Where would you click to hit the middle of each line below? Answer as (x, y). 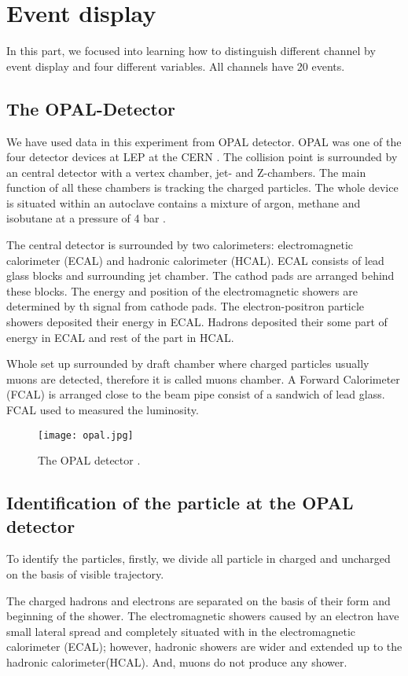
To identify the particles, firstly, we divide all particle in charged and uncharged (198, 558)
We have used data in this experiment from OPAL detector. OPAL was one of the (204, 141)
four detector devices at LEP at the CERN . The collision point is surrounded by (202, 157)
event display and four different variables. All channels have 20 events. (176, 66)
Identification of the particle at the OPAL (180, 503)
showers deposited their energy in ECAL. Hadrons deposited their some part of (197, 322)
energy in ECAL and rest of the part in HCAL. (120, 337)
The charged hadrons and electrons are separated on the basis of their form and (198, 600)
